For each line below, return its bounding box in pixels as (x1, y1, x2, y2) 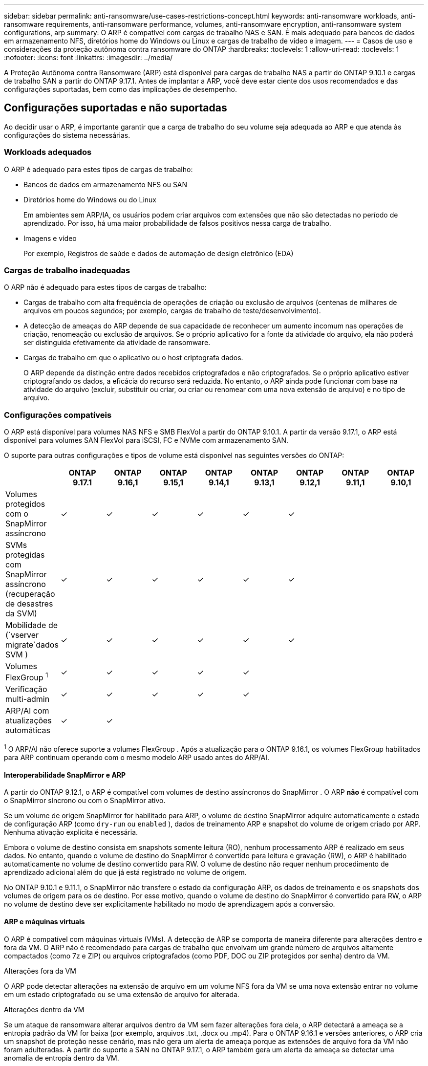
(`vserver (5, 630, 39, 640)
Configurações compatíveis (4, 410, 112, 420)
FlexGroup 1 (5, 671, 48, 683)
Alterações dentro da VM (4, 1005, 85, 1014)
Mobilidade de (5, 620, 58, 631)
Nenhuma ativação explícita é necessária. (4, 828, 138, 837)
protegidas (5, 550, 45, 560)
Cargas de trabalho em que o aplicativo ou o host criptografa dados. (23, 353, 243, 362)
